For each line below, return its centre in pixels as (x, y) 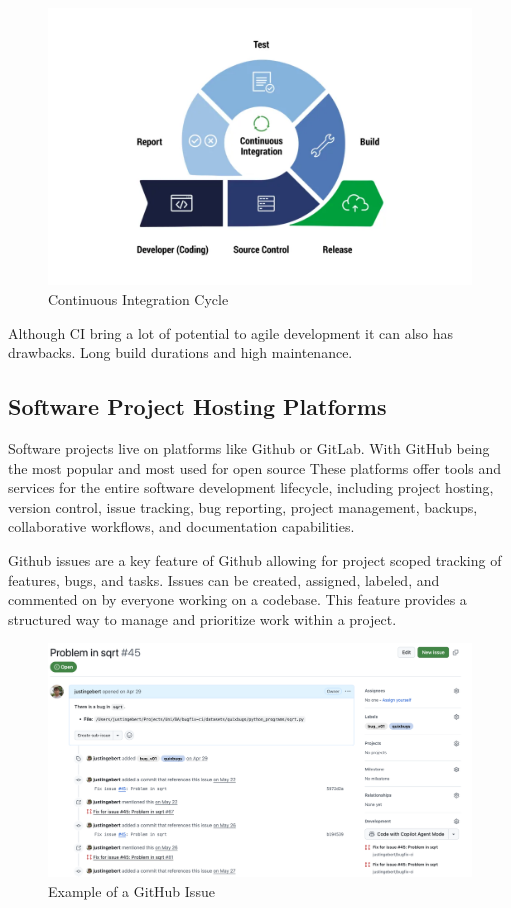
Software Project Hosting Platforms (197, 406)
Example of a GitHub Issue (131, 890)
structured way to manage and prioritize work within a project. (202, 618)
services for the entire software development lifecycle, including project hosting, (251, 487)
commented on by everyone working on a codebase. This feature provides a (237, 599)
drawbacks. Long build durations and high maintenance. (180, 352)
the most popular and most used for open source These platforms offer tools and (255, 467)
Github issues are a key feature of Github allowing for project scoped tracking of (255, 559)
